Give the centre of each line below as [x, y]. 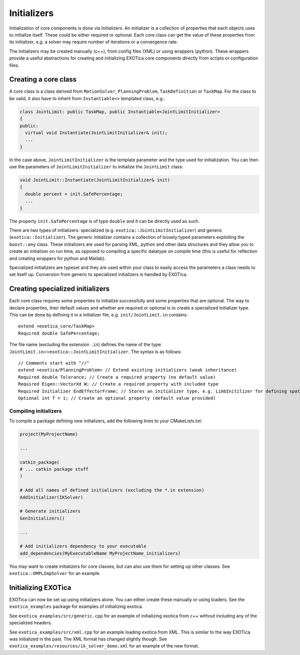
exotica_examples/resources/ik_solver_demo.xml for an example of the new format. [104, 646]
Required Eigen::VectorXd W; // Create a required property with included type [118, 384]
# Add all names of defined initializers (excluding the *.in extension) [112, 490]
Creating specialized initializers [59, 289]
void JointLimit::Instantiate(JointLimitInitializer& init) [95, 180]
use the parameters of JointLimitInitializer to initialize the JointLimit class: [96, 167]
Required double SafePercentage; [59, 333]
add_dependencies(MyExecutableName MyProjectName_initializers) [100, 553]
